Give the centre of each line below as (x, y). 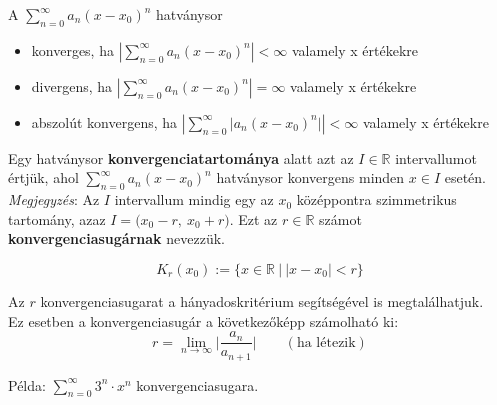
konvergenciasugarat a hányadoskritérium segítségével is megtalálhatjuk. (262, 300)
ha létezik (326, 342)
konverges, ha (72, 49)
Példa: (27, 384)
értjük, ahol (43, 177)
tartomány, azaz (57, 218)
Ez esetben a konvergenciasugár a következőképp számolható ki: (203, 320)
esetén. (465, 177)
